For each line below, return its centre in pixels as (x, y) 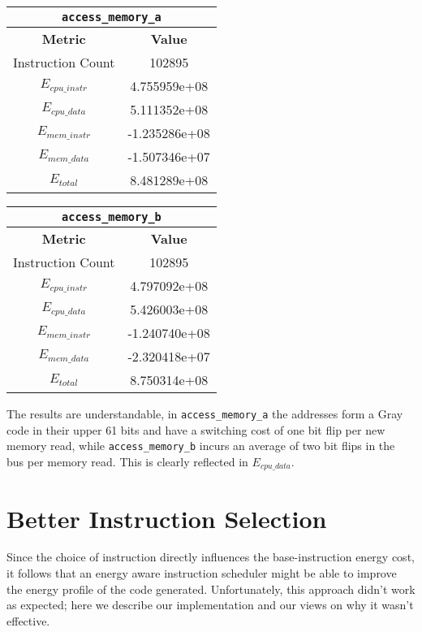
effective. (28, 620)
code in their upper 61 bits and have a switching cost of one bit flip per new (196, 429)
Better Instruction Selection (167, 518)
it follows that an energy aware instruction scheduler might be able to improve (202, 573)
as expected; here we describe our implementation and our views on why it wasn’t (210, 605)
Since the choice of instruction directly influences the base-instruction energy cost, (211, 557)
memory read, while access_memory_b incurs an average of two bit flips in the (201, 446)
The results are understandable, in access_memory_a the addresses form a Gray (205, 413)
